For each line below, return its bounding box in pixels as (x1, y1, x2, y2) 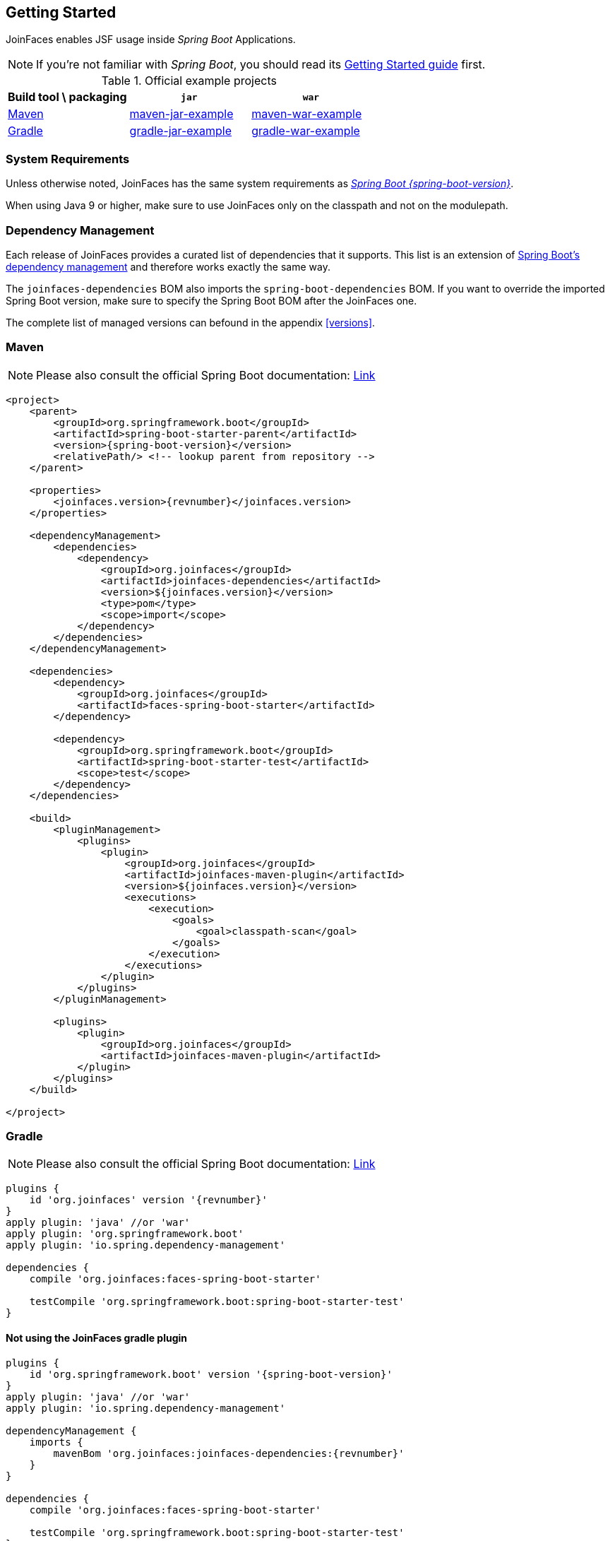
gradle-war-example (251, 124, 360, 138)
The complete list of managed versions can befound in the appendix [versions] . (6, 316, 376, 329)
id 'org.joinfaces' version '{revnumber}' (29, 1194, 268, 1206)
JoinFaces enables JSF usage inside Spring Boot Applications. (6, 33, 296, 46)
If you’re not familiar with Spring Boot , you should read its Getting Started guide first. (36, 57, 486, 72)
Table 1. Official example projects (101, 73, 277, 88)
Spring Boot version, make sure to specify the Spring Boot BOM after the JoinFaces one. (6, 294, 417, 307)
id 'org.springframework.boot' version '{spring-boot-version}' (29, 1368, 393, 1380)
